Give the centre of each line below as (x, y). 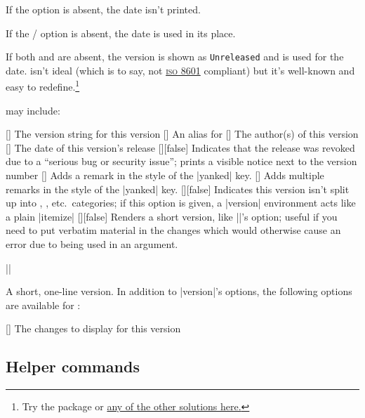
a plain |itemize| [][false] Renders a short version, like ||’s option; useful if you (172, 216)
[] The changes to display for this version (93, 328)
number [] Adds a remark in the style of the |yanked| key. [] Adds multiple (165, 175)
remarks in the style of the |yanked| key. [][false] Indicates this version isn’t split (178, 189)
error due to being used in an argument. (92, 244)
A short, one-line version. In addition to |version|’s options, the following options (179, 291)
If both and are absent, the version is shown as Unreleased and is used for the (175, 57)
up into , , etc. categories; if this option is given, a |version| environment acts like (181, 203)
